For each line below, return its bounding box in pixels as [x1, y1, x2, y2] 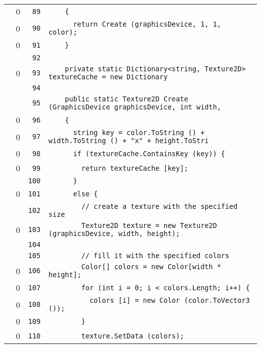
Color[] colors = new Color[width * [81, 263, 221, 271]
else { [73, 189, 98, 198]
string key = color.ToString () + [73, 129, 205, 137]
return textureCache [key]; [81, 164, 188, 172]
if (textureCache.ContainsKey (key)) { [73, 149, 225, 158]
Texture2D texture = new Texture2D [81, 221, 217, 229]
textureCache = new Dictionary [48, 73, 168, 81]
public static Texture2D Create [65, 95, 188, 103]
